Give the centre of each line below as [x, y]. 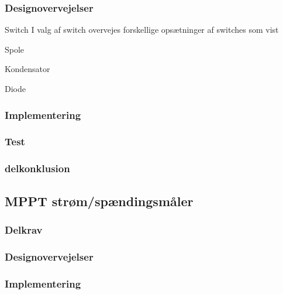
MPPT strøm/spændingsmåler [99, 201]
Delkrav [24, 229]
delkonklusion [37, 168]
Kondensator [27, 69]
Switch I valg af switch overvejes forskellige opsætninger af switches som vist [142, 30]
